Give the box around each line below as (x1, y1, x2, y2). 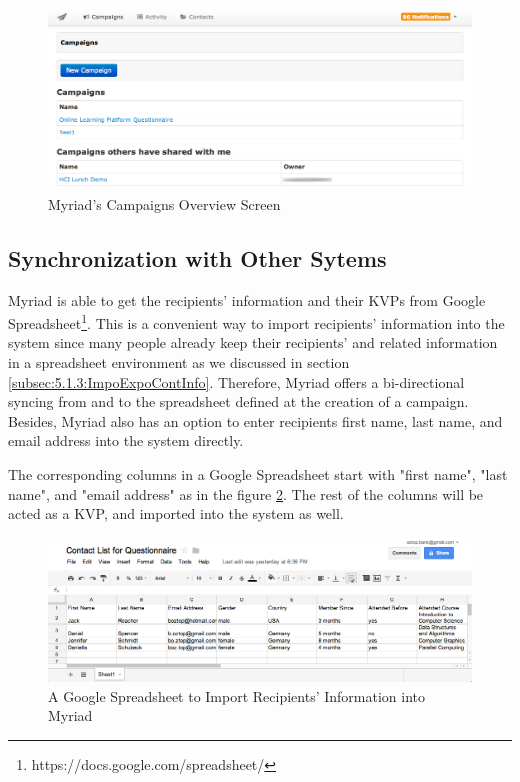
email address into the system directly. (8, 430, 244, 451)
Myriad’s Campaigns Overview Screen (48, 193, 281, 214)
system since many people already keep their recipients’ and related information (8, 332, 498, 353)
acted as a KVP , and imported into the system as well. (8, 503, 344, 524)
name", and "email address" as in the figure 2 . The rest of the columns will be (8, 483, 484, 504)
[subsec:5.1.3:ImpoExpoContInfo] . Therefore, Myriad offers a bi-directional (8, 371, 465, 392)
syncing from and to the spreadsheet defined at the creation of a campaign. (8, 391, 469, 412)
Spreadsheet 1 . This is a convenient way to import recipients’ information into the (8, 310, 505, 333)
